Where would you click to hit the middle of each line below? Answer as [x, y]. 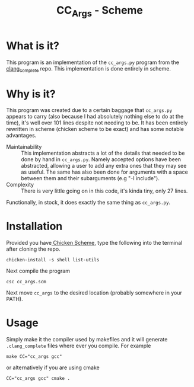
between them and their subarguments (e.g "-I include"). [90, 178]
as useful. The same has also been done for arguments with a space [104, 172]
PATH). [15, 299]
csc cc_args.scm [26, 282]
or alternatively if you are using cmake [53, 367]
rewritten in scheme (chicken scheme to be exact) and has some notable [95, 129]
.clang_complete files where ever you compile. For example [79, 346]
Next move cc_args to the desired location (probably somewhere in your [94, 293]
